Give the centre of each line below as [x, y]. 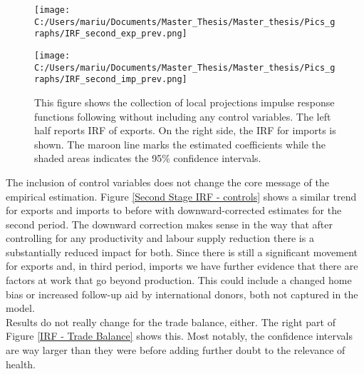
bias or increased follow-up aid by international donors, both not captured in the [182, 294]
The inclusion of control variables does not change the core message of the [167, 182]
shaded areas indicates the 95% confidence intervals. [148, 158]
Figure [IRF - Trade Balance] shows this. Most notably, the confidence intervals [179, 336]
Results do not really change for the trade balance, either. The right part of [171, 322]
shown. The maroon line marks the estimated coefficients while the [180, 144]
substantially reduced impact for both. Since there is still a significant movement [182, 252]
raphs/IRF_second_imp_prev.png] [111, 80]
